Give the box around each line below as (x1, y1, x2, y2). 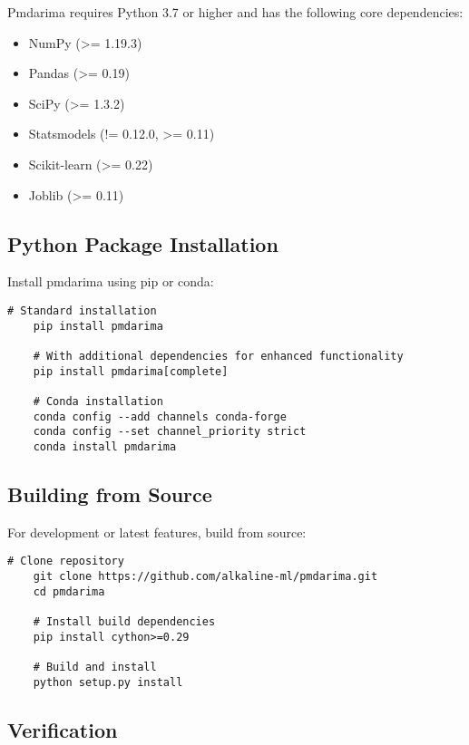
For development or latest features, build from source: (7, 522, 307, 541)
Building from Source (7, 479, 212, 508)
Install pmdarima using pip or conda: (7, 272, 214, 291)
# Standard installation (7, 304, 157, 317)
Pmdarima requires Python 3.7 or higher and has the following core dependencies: (7, 3, 464, 21)
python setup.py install (33, 675, 183, 689)
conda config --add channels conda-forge (33, 410, 287, 423)
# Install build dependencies (33, 614, 216, 628)
